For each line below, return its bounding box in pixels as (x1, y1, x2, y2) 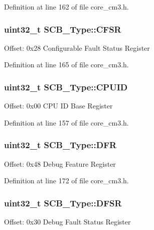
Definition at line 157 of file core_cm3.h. (4, 117, 129, 128)
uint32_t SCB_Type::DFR (4, 139, 117, 151)
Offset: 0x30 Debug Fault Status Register (4, 216, 131, 227)
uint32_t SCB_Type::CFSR (4, 23, 121, 35)
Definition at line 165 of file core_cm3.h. (4, 59, 129, 70)
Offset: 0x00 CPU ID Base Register (4, 100, 113, 111)
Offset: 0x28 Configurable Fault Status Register (4, 42, 150, 53)
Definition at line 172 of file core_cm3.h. (4, 175, 129, 186)
